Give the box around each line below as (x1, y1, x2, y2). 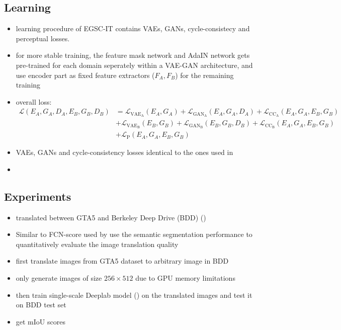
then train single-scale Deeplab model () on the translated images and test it (16, 289, 252, 300)
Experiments (4, 188, 71, 204)
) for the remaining (175, 69, 234, 80)
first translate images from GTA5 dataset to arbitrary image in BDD (16, 256, 229, 266)
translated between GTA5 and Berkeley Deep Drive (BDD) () (16, 212, 206, 222)
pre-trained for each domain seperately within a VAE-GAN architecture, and (16, 59, 253, 70)
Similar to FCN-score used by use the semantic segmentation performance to (16, 229, 252, 239)
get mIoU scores (16, 316, 65, 326)
